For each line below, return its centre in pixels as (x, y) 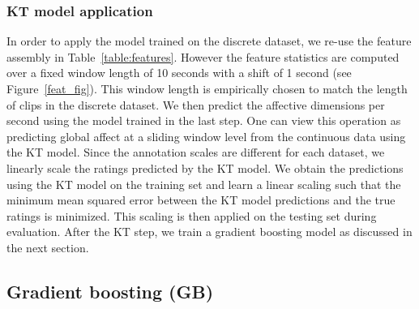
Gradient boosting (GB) (110, 291)
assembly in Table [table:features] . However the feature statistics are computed (203, 56)
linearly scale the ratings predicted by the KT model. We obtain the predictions (205, 167)
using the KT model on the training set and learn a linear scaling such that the (204, 184)
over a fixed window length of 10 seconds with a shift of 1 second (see (179, 73)
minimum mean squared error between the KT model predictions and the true (201, 200)
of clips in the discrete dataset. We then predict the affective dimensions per (196, 104)
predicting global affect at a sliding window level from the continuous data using (206, 136)
